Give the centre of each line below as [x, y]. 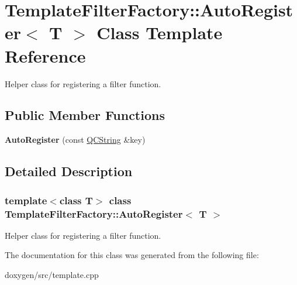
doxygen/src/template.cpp [52, 274]
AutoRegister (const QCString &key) [75, 140]
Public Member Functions [85, 115]
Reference [45, 55]
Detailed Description [69, 171]
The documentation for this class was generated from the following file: [132, 255]
